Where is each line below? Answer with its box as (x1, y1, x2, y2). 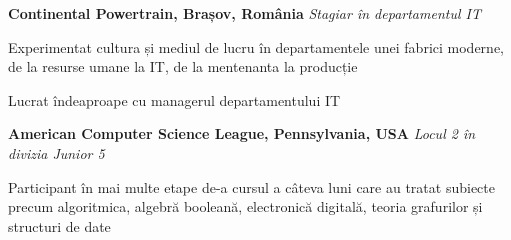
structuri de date (8, 215, 111, 236)
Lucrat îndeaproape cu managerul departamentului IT (8, 89, 341, 110)
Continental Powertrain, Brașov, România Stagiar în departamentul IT (8, 3, 481, 23)
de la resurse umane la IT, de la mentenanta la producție (8, 56, 358, 77)
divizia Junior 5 (8, 142, 105, 163)
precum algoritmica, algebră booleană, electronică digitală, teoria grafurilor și (8, 196, 483, 217)
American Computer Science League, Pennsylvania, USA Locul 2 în (8, 123, 476, 144)
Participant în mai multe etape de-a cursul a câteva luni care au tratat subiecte (8, 176, 495, 197)
